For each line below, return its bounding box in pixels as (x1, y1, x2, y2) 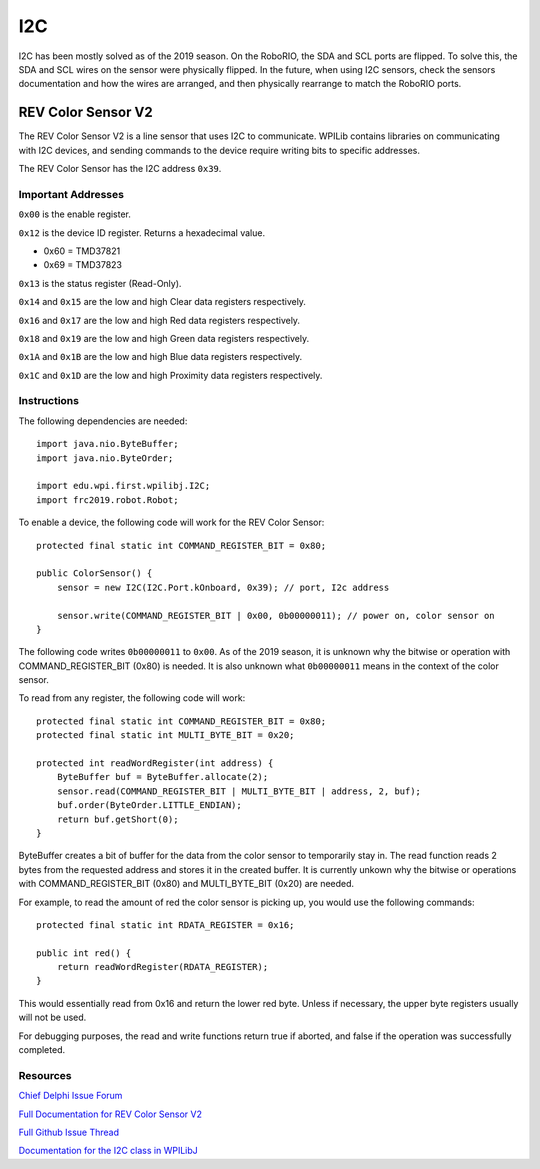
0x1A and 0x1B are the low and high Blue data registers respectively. (18, 351, 303, 363)
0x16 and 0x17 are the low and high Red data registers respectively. (18, 314, 300, 326)
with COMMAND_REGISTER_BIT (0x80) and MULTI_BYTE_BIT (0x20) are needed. (18, 878, 355, 890)
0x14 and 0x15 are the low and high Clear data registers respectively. (18, 296, 307, 308)
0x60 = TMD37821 (43, 245, 121, 257)
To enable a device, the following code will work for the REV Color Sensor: (18, 516, 325, 529)
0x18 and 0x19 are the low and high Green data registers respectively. (18, 332, 310, 344)
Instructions (18, 394, 80, 408)
